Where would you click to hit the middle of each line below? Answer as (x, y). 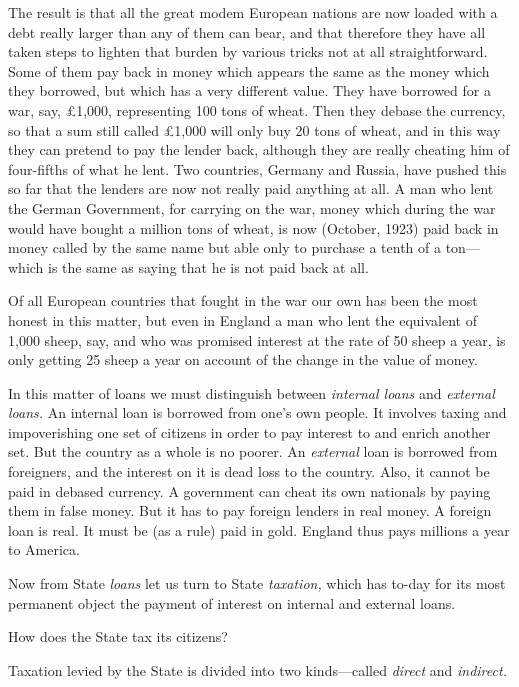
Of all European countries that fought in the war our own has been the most (243, 300)
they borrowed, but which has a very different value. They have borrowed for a (249, 90)
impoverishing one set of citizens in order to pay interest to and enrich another (249, 431)
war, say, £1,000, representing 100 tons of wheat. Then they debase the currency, (257, 109)
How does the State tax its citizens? (118, 636)
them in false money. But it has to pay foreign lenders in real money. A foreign (250, 510)
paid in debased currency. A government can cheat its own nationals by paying (249, 490)
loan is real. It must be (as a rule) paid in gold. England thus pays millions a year (259, 529)
